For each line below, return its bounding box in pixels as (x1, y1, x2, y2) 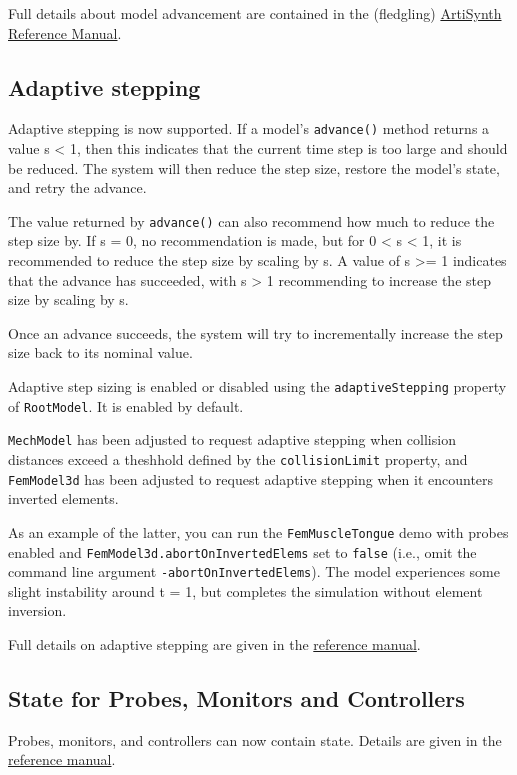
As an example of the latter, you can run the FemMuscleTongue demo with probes (8, 521, 509, 542)
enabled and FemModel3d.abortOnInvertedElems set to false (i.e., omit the (8, 541, 477, 562)
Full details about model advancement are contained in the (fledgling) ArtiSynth (8, 3, 502, 23)
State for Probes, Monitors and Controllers (8, 683, 465, 714)
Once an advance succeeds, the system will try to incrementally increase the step (8, 322, 503, 343)
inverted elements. (8, 488, 119, 509)
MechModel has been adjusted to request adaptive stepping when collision (8, 429, 456, 450)
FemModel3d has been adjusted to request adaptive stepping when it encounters (8, 468, 494, 489)
